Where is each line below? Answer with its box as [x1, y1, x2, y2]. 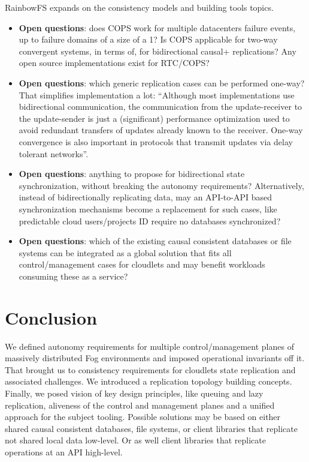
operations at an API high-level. [5, 445, 123, 458]
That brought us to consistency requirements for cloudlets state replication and [5, 363, 296, 376]
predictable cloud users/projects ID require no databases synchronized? [19, 214, 281, 227]
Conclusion [5, 305, 98, 329]
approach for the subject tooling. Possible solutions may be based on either [5, 410, 281, 423]
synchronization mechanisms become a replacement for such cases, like [19, 202, 277, 215]
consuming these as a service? [19, 269, 128, 282]
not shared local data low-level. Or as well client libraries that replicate [5, 434, 266, 446]
